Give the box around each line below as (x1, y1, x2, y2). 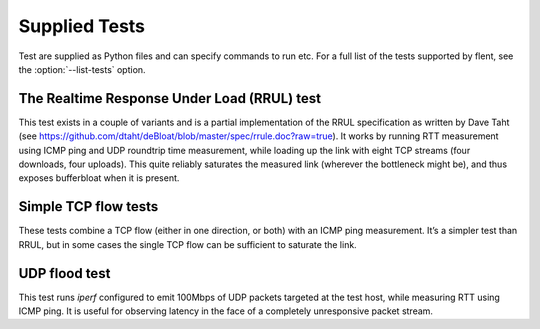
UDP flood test (18, 265, 111, 282)
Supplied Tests (18, 15, 145, 37)
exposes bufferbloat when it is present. (18, 172, 180, 184)
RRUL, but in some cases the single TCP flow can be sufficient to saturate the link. (18, 238, 357, 250)
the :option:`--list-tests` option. (18, 63, 146, 75)
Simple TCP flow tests (18, 198, 159, 215)
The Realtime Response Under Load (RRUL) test (18, 90, 322, 107)
